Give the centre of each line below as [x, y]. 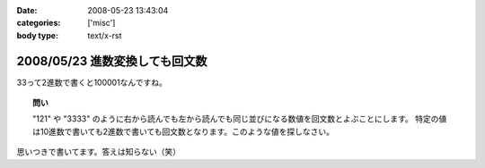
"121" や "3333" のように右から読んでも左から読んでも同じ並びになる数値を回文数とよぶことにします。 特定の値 [240, 119]
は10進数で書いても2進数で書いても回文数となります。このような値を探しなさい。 [184, 131]
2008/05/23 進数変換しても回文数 [112, 61]
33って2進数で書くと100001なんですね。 [92, 82]
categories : [39, 23]
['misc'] [101, 23]
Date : [27, 10]
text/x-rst [105, 35]
